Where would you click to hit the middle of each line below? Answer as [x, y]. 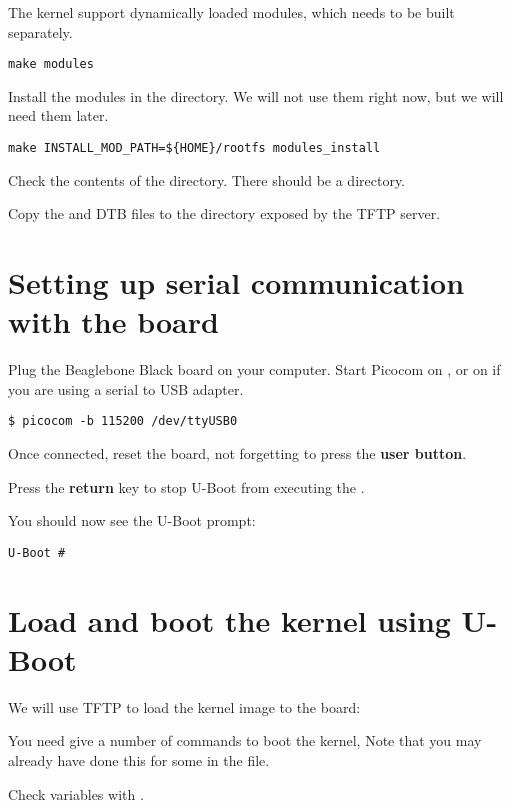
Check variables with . [76, 793]
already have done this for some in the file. [139, 759]
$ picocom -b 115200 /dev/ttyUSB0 [123, 421]
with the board [113, 321]
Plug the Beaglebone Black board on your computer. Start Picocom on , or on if [254, 369]
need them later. [58, 115]
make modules [51, 64]
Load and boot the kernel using [229, 619]
